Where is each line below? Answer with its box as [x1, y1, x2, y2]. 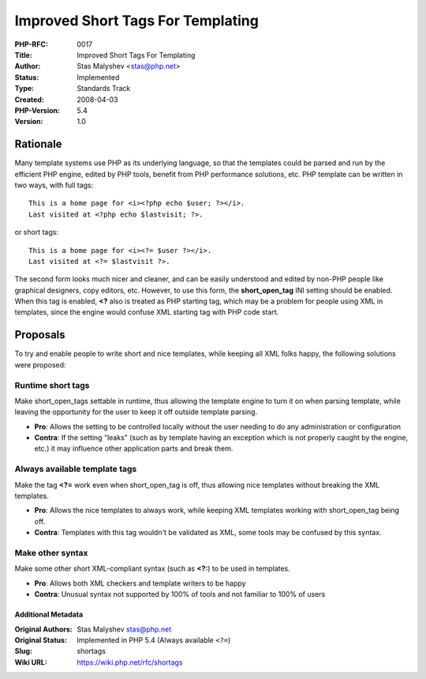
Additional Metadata [14, 609, 84, 620]
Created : [14, 95, 45, 104]
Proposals [14, 328, 66, 341]
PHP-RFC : [14, 40, 49, 49]
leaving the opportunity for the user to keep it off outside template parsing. [14, 407, 258, 417]
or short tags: [14, 228, 59, 237]
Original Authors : [14, 624, 73, 634]
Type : [14, 84, 35, 93]
